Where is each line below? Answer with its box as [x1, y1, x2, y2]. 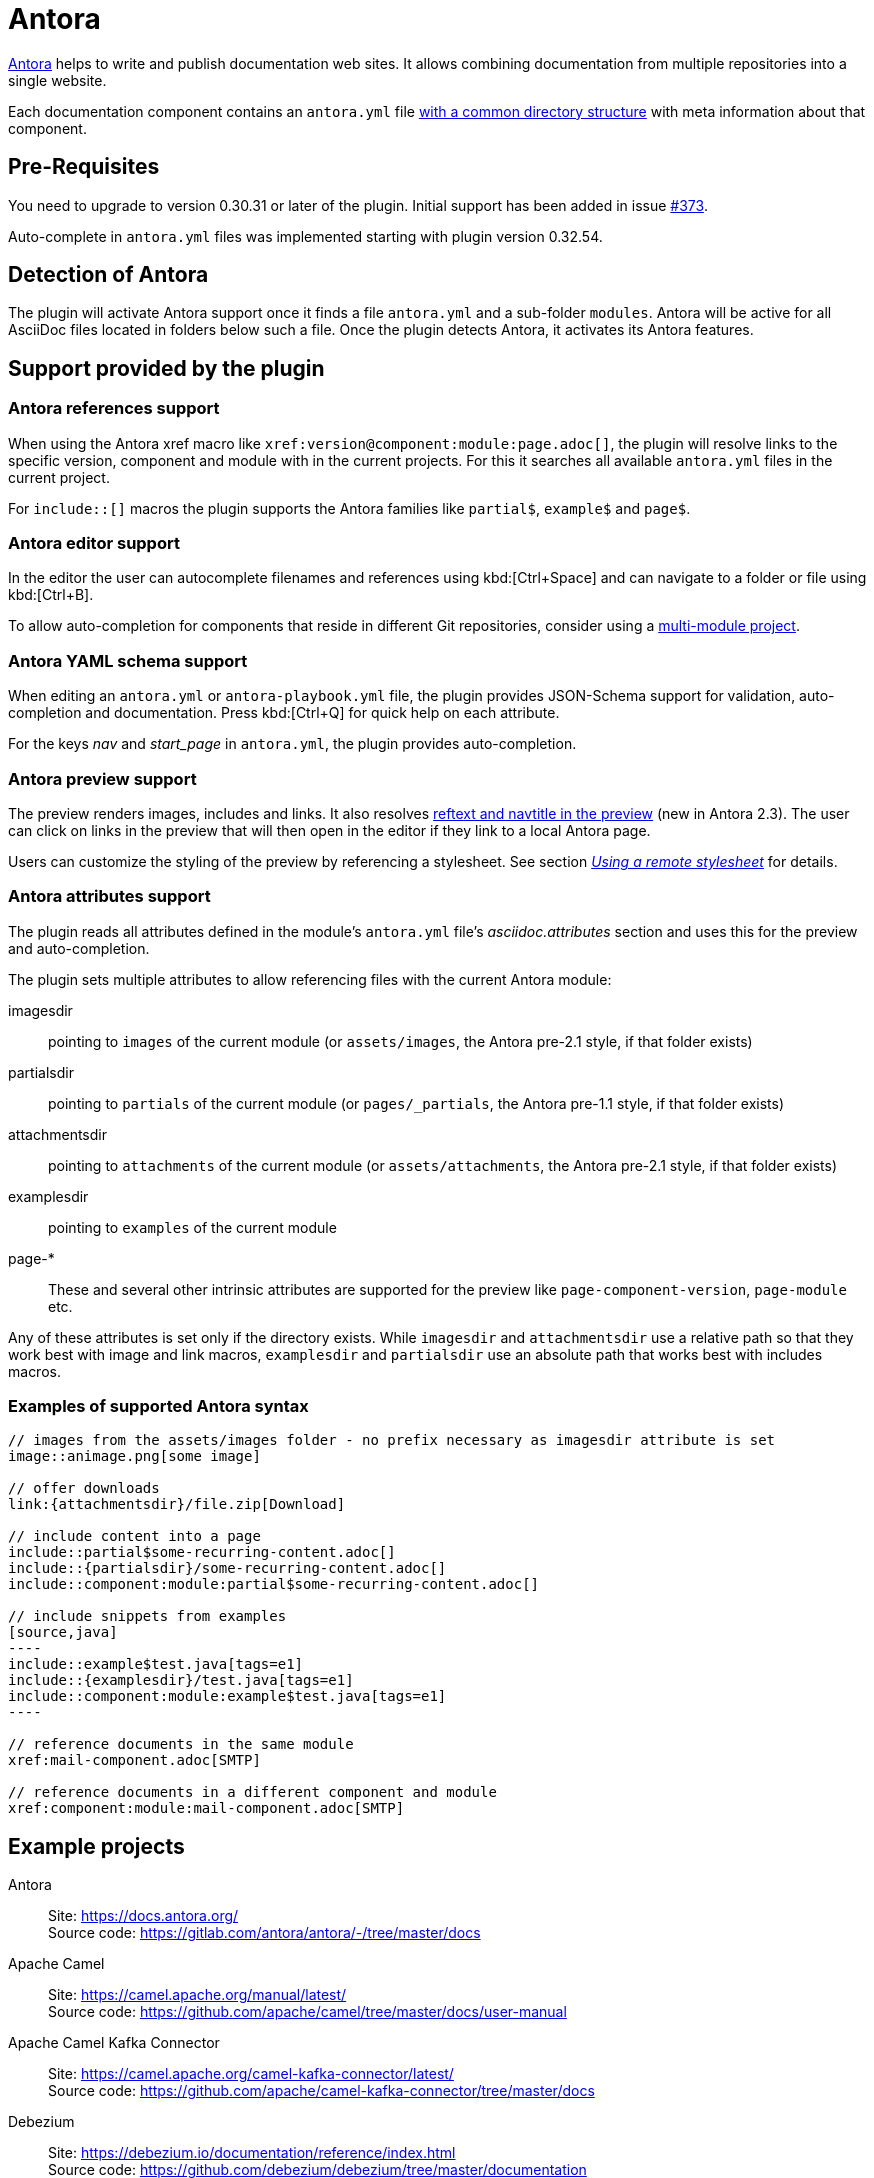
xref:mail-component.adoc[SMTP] [8, 1752, 261, 1769]
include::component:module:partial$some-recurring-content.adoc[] [8, 1576, 540, 1593]
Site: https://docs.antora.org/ [48, 1907, 239, 1925]
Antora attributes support [8, 886, 211, 907]
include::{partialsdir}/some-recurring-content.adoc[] [8, 1560, 447, 1577]
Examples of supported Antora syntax [8, 1396, 309, 1417]
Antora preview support [8, 768, 197, 789]
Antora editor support [8, 533, 180, 554]
